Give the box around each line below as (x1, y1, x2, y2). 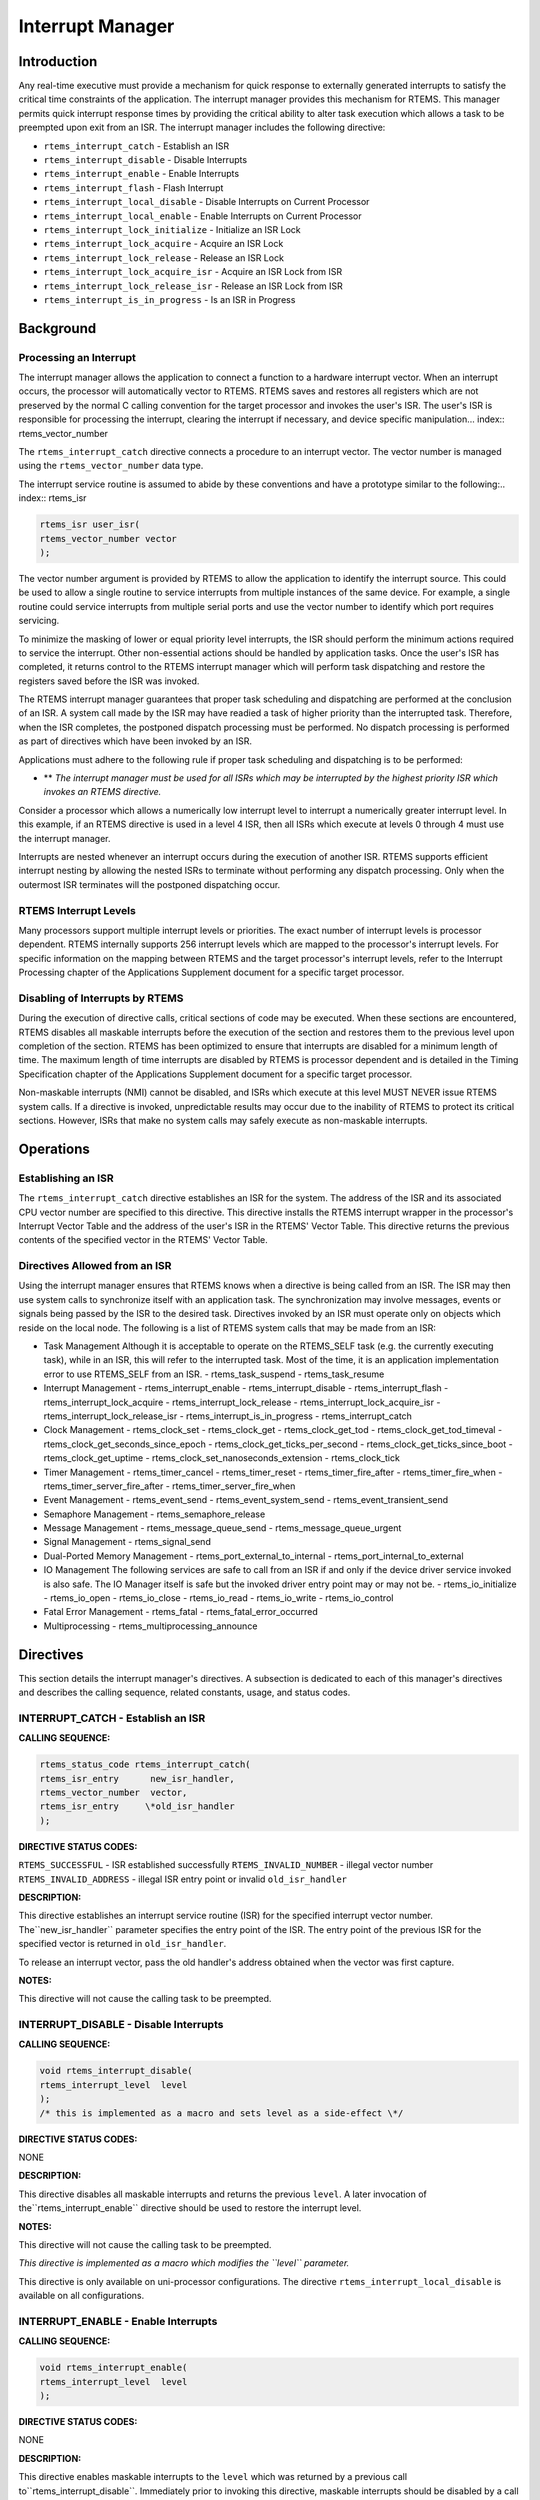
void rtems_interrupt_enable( (39, 2362, 188, 2374)
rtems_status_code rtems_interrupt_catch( (39, 1759, 251, 1770)
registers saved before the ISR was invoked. (18, 675, 200, 687)
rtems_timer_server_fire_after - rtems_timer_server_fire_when (43, 1480, 296, 1492)
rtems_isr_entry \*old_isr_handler (39, 1801, 235, 1812)
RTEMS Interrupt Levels (18, 903, 137, 917)
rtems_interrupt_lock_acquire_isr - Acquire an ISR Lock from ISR (43, 266, 343, 278)
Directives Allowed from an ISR (18, 1259, 172, 1273)
